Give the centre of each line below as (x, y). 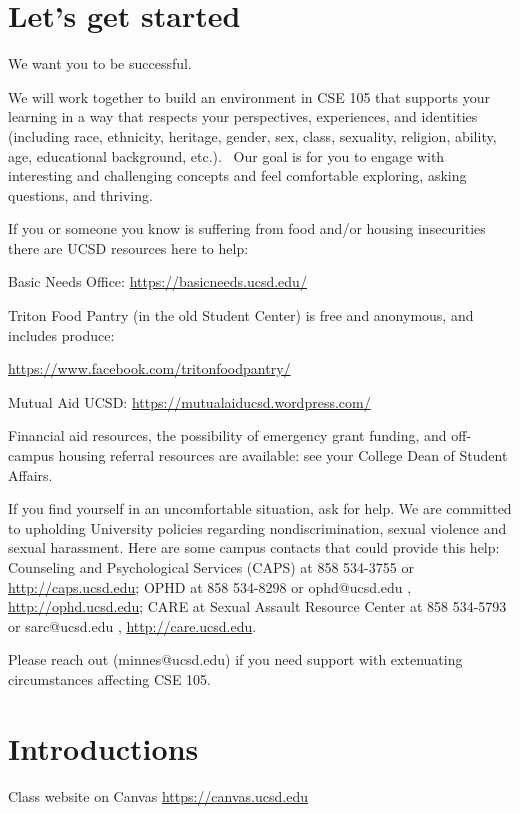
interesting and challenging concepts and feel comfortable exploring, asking (237, 175)
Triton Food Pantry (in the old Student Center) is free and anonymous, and (241, 315)
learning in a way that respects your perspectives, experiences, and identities (243, 116)
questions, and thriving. (80, 194)
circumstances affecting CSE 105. (109, 678)
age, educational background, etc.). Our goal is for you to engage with (226, 155)
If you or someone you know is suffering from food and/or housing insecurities (247, 228)
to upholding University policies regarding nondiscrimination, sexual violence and (257, 527)
